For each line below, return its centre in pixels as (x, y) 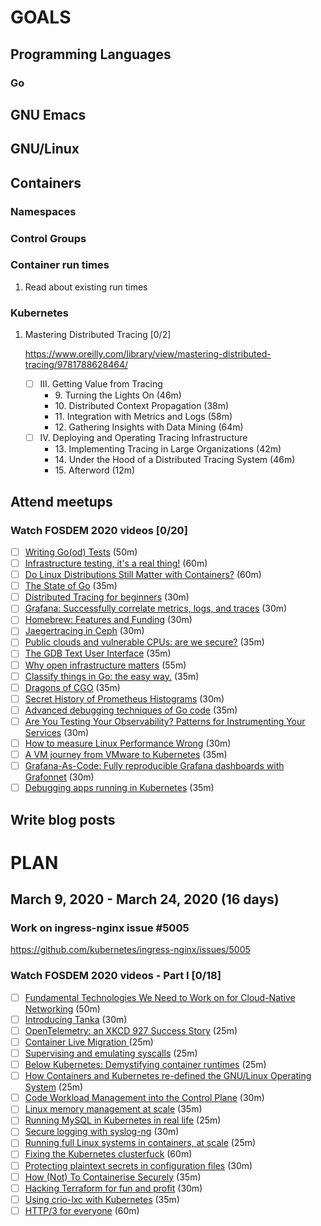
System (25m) (54, 1087)
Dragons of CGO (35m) (72, 687)
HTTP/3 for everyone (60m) (82, 1210)
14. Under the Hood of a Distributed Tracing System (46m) (175, 460)
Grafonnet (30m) (59, 777)
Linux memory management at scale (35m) (113, 1109)
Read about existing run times (86, 287)
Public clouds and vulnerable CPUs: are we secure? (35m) (144, 642)
